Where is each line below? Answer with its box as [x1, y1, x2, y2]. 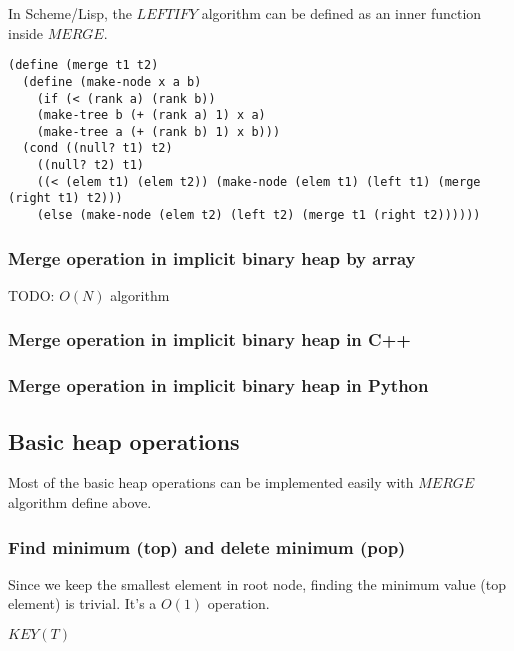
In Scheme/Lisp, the [8, 3, 132, 23]
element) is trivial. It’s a [8, 593, 157, 614]
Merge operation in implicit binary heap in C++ [8, 327, 411, 352]
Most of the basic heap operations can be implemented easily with [8, 472, 414, 493]
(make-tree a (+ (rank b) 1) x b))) [36, 124, 281, 139]
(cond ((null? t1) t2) [22, 141, 173, 156]
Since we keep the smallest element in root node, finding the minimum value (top [8, 573, 506, 594]
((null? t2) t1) [36, 158, 145, 173]
